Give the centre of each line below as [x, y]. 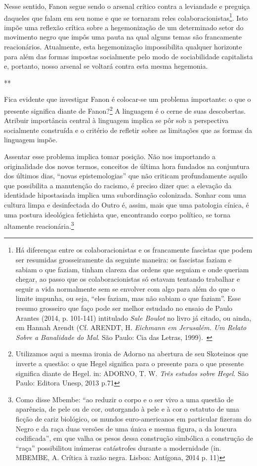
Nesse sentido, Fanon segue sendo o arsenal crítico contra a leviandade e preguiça [127, 6]
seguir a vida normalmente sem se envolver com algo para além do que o [125, 288]
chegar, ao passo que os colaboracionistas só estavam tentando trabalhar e [128, 279]
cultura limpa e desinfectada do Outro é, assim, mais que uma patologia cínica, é [127, 205]
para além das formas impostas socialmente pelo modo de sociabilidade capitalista [128, 56]
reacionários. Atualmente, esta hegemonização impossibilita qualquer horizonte [123, 47]
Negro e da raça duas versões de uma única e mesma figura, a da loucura [126, 428]
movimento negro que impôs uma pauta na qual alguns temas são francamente [123, 37]
